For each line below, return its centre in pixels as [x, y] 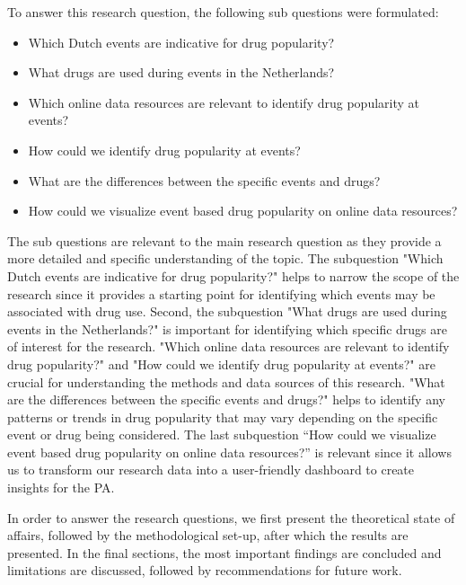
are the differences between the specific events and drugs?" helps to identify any [226, 399]
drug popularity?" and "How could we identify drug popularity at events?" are [221, 363]
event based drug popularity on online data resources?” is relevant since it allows [229, 452]
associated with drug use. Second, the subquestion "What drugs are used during [227, 311]
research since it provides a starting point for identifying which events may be [221, 293]
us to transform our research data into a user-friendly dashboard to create [211, 470]
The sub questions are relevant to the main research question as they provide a [224, 240]
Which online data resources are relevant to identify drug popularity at [224, 102]
